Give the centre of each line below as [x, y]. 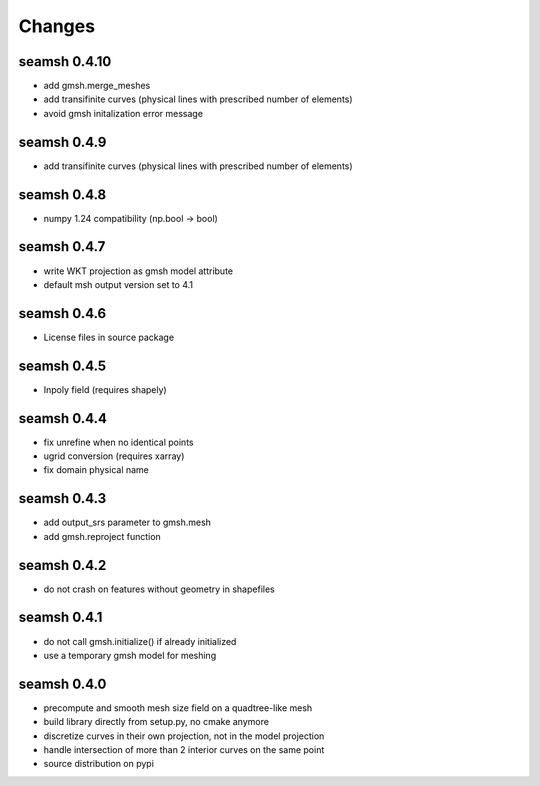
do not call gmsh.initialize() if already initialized [140, 641]
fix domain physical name [96, 470]
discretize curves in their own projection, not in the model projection [184, 736]
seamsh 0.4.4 [62, 418]
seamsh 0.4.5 [62, 365]
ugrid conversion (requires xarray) [114, 456]
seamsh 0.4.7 [62, 246]
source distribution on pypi [99, 764]
